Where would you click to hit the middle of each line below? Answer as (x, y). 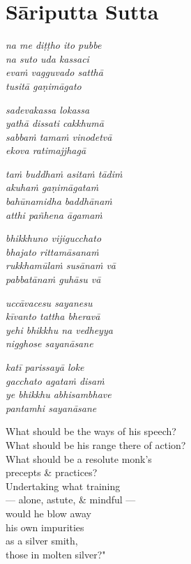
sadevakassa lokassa (48, 109)
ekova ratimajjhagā (46, 150)
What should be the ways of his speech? (91, 431)
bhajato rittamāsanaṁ (52, 251)
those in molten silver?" (56, 554)
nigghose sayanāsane (49, 343)
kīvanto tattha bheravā (53, 316)
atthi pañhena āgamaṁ (54, 214)
